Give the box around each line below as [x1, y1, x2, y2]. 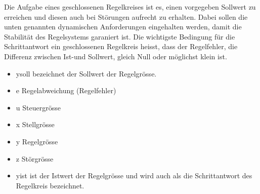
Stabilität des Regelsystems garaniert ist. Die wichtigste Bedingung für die [4, 31, 235, 42]
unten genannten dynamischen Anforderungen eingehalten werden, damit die [4, 21, 242, 32]
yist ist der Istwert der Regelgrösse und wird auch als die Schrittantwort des [16, 170, 252, 181]
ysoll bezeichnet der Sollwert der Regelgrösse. [16, 68, 157, 79]
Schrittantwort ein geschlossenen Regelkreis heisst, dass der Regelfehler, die [4, 41, 238, 52]
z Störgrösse [16, 153, 54, 164]
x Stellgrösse [16, 119, 55, 130]
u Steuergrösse [16, 102, 61, 112]
